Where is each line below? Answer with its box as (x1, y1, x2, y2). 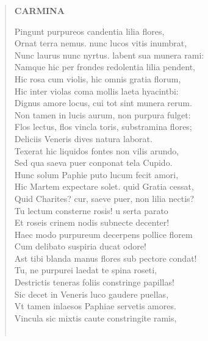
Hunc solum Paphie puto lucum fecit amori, (14, 168, 179, 181)
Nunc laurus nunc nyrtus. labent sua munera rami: (14, 48, 204, 61)
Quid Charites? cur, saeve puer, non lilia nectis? (14, 192, 195, 204)
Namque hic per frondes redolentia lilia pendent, (14, 60, 195, 73)
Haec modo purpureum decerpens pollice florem (14, 228, 193, 240)
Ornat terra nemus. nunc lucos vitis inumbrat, (14, 37, 187, 49)
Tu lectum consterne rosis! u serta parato (14, 204, 168, 217)
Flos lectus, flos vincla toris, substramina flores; (14, 120, 192, 133)
